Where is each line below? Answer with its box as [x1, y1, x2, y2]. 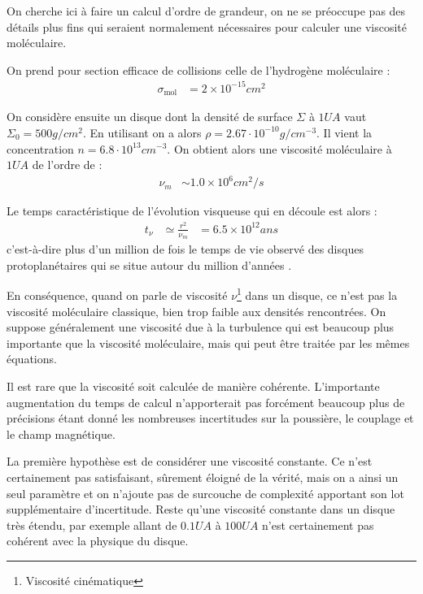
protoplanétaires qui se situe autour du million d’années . [7, 256, 292, 273]
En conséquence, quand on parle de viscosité [7, 287, 228, 304]
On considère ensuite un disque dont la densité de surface [7, 108, 293, 125]
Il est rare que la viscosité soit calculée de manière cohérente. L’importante [7, 378, 380, 394]
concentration [7, 140, 74, 157]
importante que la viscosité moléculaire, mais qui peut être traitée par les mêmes [7, 334, 410, 351]
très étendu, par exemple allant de [7, 516, 177, 533]
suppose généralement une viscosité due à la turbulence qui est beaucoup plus [7, 319, 395, 336]
